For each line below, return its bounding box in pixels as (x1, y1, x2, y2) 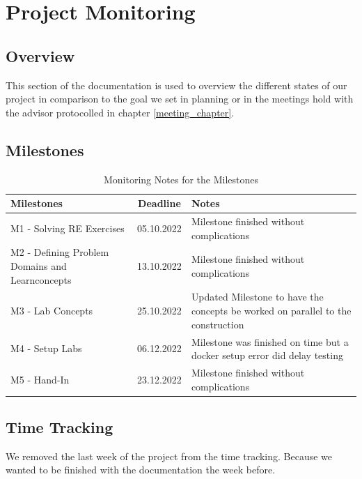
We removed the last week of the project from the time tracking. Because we (6, 448, 333, 463)
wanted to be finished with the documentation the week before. (6, 462, 276, 477)
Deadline (138, 196, 181, 211)
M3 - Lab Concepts (10, 303, 93, 318)
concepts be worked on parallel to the (191, 303, 352, 318)
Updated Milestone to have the (191, 289, 324, 304)
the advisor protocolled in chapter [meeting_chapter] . (6, 105, 235, 119)
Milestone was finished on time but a (191, 334, 349, 349)
